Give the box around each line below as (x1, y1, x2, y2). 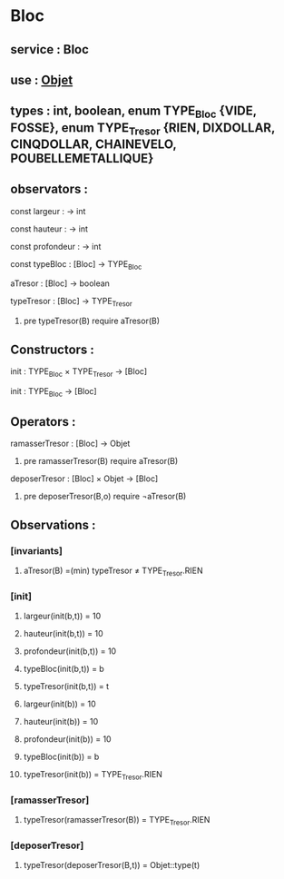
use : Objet (10, 72, 73, 87)
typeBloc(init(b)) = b (23, 751, 100, 763)
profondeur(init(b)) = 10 (23, 734, 112, 745)
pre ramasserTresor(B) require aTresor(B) (23, 456, 179, 467)
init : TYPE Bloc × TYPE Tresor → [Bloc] (10, 365, 148, 379)
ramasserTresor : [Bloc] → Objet (10, 438, 131, 449)
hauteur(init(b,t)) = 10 (23, 628, 103, 639)
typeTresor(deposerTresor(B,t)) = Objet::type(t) (23, 860, 201, 871)
